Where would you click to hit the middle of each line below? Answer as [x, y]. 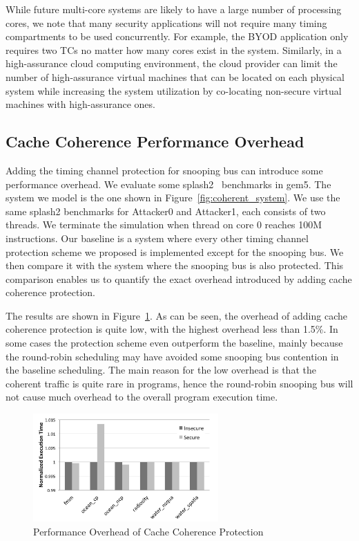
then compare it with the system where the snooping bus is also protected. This [175, 265]
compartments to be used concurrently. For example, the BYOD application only [177, 36]
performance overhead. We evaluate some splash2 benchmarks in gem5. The [168, 184]
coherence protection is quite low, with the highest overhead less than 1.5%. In [172, 329]
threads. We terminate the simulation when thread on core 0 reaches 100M [164, 224]
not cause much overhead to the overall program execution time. [142, 397]
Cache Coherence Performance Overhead [155, 141]
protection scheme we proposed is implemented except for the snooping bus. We [175, 251]
